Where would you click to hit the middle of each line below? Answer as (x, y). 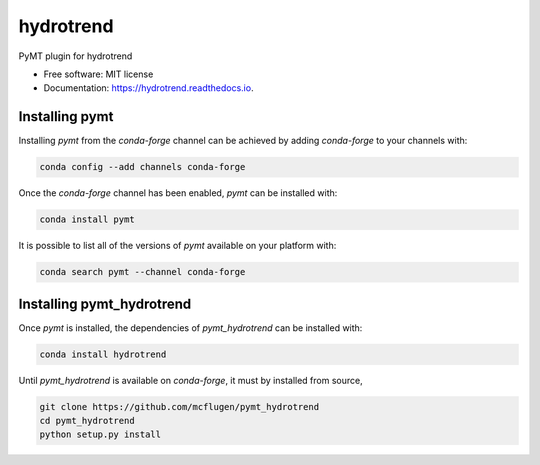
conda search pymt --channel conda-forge (142, 272)
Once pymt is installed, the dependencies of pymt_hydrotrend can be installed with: (190, 327)
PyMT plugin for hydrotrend (75, 56)
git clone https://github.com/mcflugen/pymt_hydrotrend (179, 406)
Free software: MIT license (98, 74)
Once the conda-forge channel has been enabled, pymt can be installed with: (178, 193)
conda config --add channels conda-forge (142, 167)
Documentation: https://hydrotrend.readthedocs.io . (148, 88)
